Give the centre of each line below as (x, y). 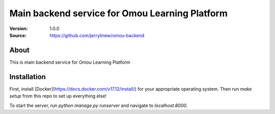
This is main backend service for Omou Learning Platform (70, 62)
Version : (19, 28)
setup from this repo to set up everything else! (58, 96)
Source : (18, 35)
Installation (28, 77)
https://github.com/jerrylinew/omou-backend (97, 35)
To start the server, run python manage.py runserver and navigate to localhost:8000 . (99, 105)
